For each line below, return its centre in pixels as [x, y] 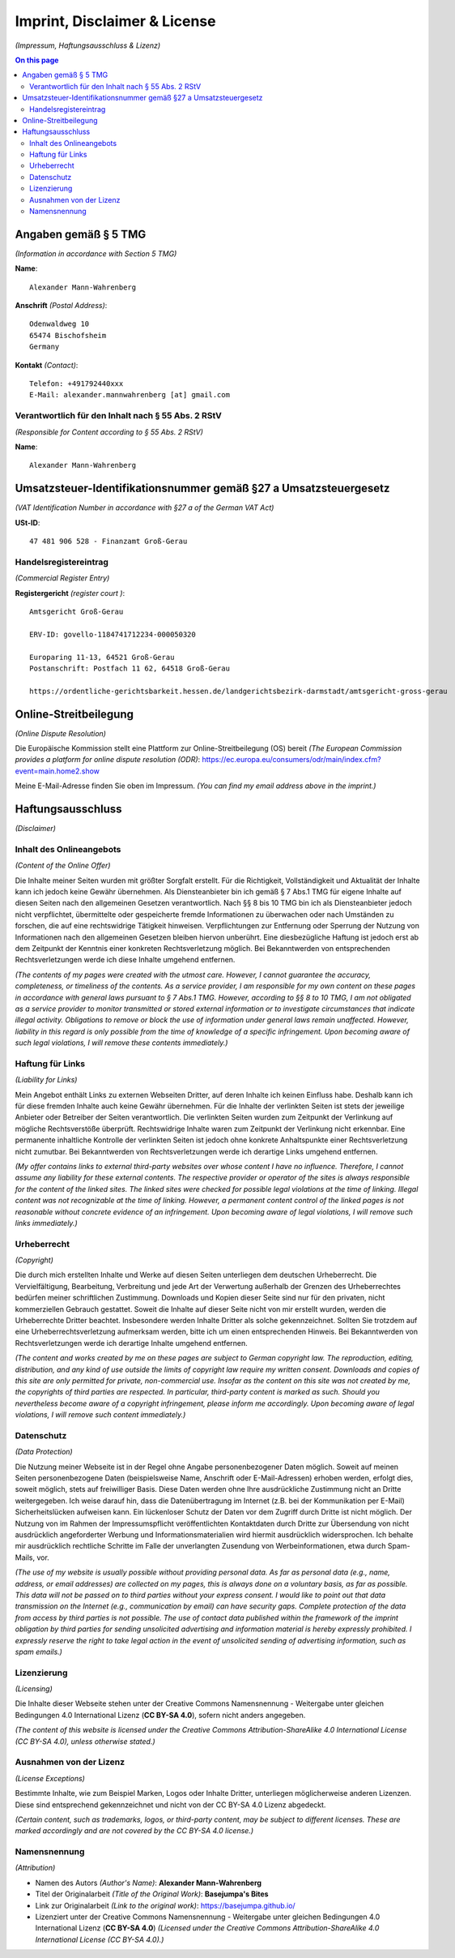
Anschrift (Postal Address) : [61, 306]
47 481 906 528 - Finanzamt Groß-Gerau [108, 542]
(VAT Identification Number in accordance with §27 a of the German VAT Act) [145, 508]
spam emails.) [38, 1652]
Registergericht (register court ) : [70, 593]
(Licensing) [34, 1689]
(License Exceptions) [50, 1778]
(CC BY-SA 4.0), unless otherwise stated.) [85, 1741]
